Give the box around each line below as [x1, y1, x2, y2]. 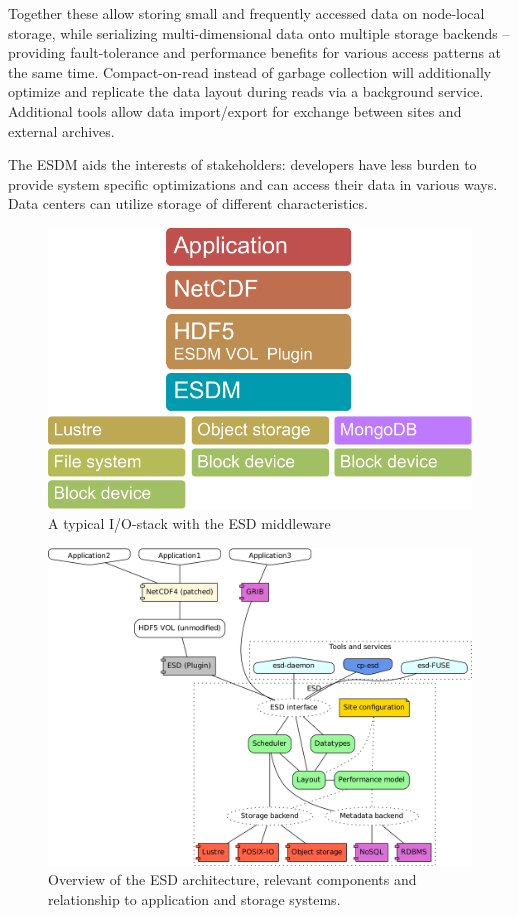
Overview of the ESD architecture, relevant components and [48, 869, 417, 890]
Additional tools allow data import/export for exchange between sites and [8, 100, 462, 121]
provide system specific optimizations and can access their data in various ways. [8, 173, 498, 194]
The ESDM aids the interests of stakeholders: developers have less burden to [8, 154, 477, 175]
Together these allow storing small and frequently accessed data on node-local [8, 3, 485, 23]
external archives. [8, 120, 115, 141]
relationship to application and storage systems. [48, 888, 341, 909]
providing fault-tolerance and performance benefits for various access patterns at [8, 42, 502, 63]
